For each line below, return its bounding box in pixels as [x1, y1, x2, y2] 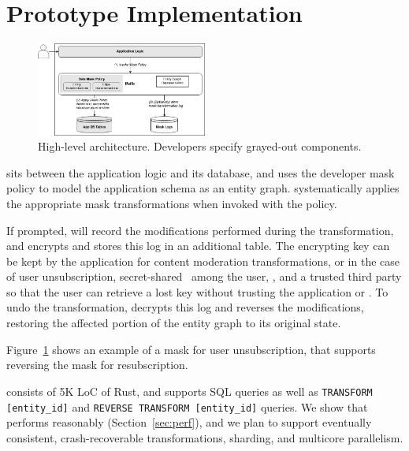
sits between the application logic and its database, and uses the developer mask [6, 164, 395, 181]
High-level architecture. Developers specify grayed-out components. [38, 138, 362, 155]
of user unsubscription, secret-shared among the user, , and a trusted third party [6, 268, 402, 285]
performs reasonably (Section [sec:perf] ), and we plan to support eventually [6, 414, 372, 430]
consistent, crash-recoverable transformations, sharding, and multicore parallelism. [6, 429, 403, 445]
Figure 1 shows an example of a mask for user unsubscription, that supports [6, 341, 376, 357]
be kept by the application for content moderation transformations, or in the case [6, 252, 400, 269]
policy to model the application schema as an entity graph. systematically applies [6, 180, 400, 196]
